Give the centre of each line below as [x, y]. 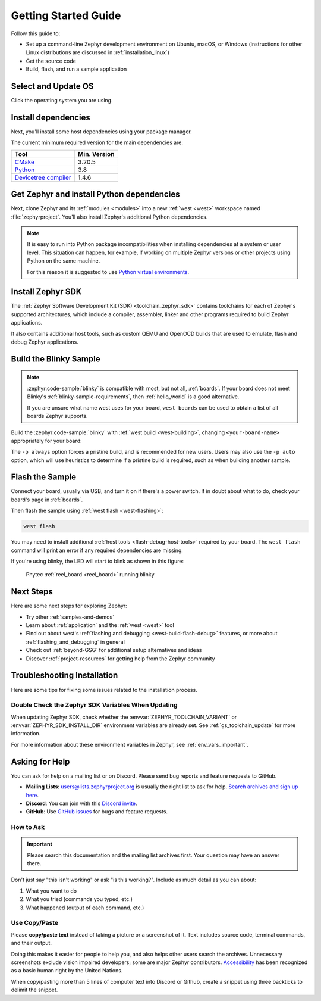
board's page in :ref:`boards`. [47, 500]
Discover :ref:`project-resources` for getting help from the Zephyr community [120, 659]
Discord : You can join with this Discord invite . [81, 803]
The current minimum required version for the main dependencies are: [97, 142]
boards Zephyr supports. [58, 416]
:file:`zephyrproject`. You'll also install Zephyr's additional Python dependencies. [109, 217]
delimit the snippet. [34, 990]
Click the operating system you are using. [62, 101]
